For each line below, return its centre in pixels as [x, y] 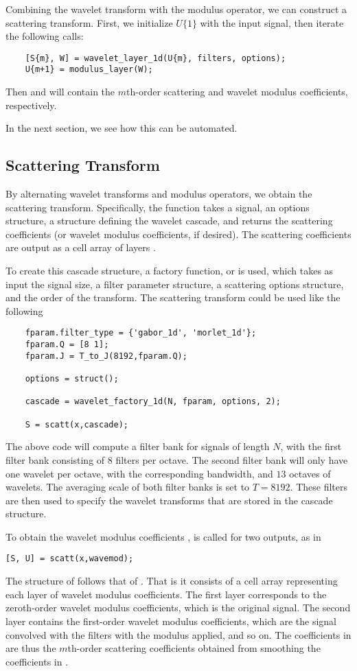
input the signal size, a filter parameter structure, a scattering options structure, [175, 284]
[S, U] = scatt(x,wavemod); [70, 559]
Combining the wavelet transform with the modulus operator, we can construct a [176, 9]
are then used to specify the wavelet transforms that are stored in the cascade [169, 500]
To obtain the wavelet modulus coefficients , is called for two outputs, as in [163, 536]
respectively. [31, 105]
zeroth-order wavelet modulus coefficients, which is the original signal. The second [178, 608]
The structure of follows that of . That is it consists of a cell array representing [172, 581]
